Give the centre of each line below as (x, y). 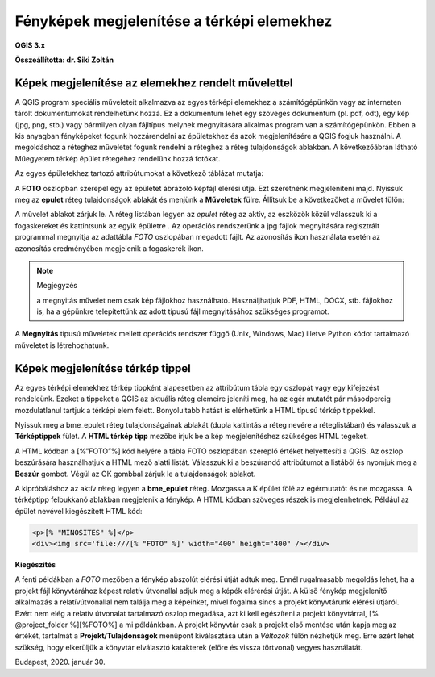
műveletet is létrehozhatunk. (62, 345)
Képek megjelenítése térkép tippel (103, 368)
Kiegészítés (35, 565)
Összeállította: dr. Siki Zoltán (64, 60)
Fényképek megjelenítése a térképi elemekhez (174, 21)
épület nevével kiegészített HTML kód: (79, 511)
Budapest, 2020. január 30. (60, 662)
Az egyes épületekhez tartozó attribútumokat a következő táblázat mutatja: (139, 173)
